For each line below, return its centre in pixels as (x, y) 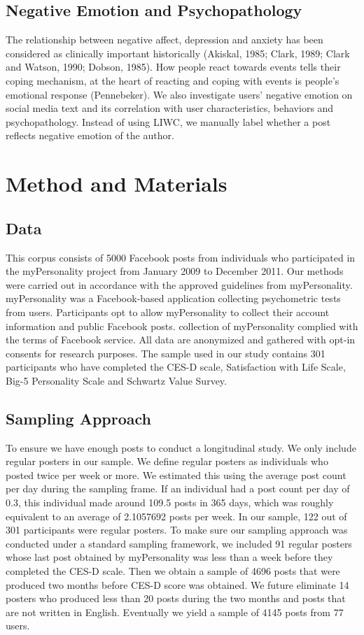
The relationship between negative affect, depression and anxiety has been (164, 40)
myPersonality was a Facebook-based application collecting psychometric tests (173, 298)
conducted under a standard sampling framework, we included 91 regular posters (179, 543)
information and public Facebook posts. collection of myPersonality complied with (182, 326)
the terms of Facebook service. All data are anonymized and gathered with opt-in (181, 340)
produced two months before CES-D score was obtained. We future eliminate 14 (177, 584)
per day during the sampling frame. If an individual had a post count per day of (178, 488)
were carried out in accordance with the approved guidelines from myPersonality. (179, 284)
